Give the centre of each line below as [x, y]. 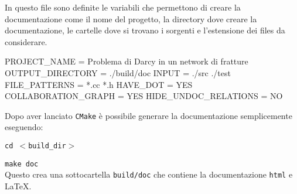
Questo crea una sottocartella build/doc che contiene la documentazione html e [149, 174]
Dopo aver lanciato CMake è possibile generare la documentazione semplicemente [148, 115]
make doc [22, 164]
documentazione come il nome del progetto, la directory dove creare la [131, 18]
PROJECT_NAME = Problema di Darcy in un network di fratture [127, 61]
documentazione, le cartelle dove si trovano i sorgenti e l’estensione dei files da [145, 30]
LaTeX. [18, 186]
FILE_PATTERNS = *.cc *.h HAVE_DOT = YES [99, 84]
